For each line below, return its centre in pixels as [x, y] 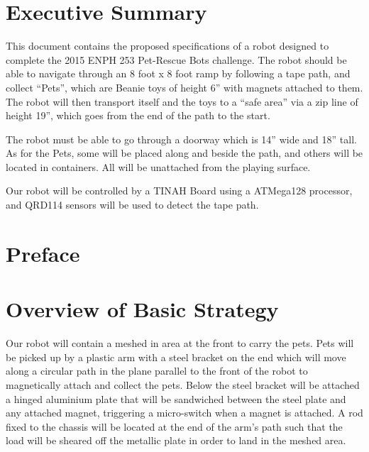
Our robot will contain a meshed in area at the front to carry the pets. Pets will [180, 343]
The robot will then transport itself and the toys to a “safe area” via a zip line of [182, 101]
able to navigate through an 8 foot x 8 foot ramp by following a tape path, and [178, 73]
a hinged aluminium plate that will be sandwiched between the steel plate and [176, 398]
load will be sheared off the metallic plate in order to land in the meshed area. [176, 440]
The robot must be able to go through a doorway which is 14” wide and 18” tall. [181, 139]
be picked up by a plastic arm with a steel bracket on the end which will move [176, 357]
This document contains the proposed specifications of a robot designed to [167, 46]
